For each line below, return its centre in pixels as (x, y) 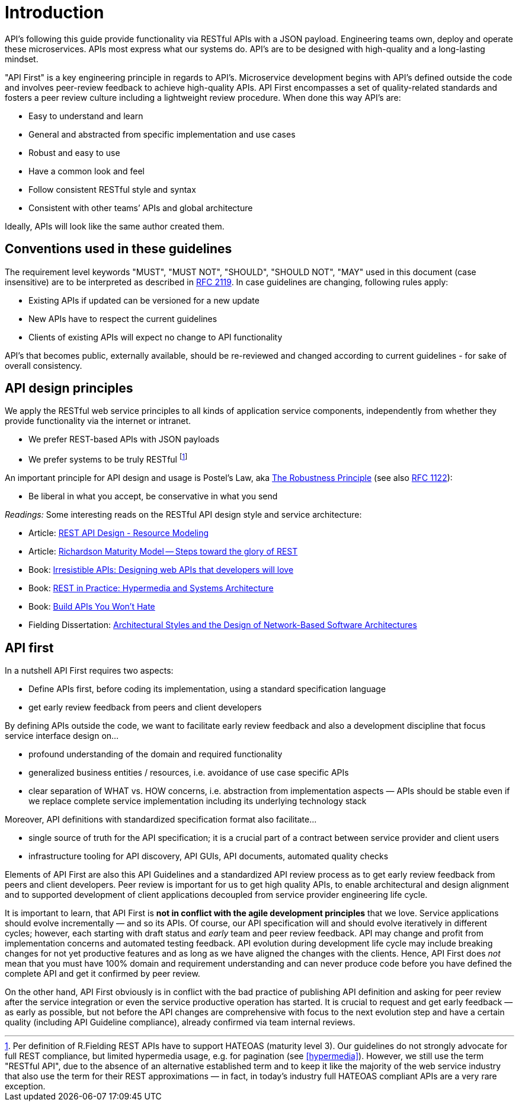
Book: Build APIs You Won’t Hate (92, 607)
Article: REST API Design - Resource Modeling (119, 533)
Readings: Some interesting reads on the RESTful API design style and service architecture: (183, 515)
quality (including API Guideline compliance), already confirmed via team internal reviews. (180, 1022)
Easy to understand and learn (86, 116)
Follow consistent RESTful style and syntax (112, 189)
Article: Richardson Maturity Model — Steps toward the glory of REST (163, 552)
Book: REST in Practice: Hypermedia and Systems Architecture (151, 588)
